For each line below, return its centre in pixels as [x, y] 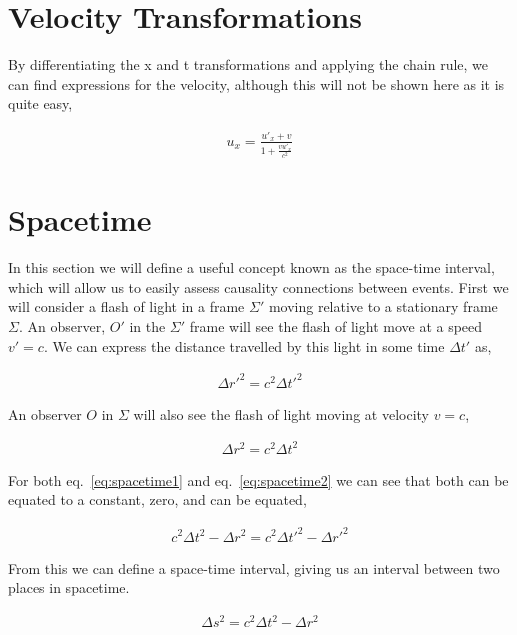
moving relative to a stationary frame [383, 306]
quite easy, [40, 103]
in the [147, 326]
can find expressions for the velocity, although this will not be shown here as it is [256, 83]
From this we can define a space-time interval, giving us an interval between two [254, 567]
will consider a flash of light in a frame [126, 306]
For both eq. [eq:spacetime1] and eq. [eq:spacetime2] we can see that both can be [258, 479]
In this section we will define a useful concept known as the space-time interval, [251, 267]
